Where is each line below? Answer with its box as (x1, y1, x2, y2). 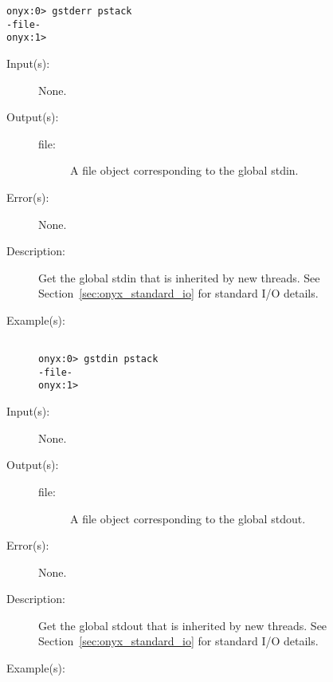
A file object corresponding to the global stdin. (70, 162, 299, 179)
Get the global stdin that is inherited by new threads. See (38, 269, 320, 286)
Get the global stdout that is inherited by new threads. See (38, 617, 327, 633)
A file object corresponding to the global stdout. (70, 510, 306, 526)
